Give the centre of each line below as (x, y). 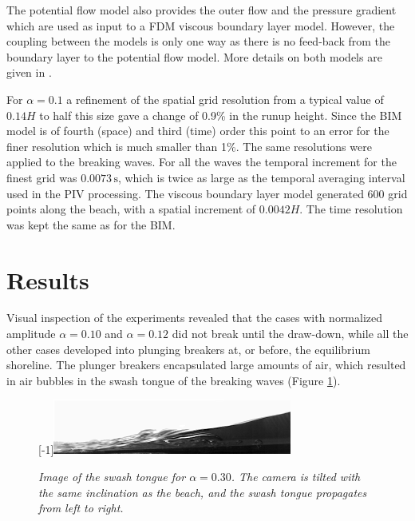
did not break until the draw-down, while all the (290, 334)
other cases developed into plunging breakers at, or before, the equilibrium (188, 349)
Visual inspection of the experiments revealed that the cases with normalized (195, 318)
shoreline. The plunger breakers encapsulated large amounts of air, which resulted (206, 365)
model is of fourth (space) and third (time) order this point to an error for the (198, 131)
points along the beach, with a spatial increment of (131, 209)
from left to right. (81, 508)
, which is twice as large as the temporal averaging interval (261, 177)
